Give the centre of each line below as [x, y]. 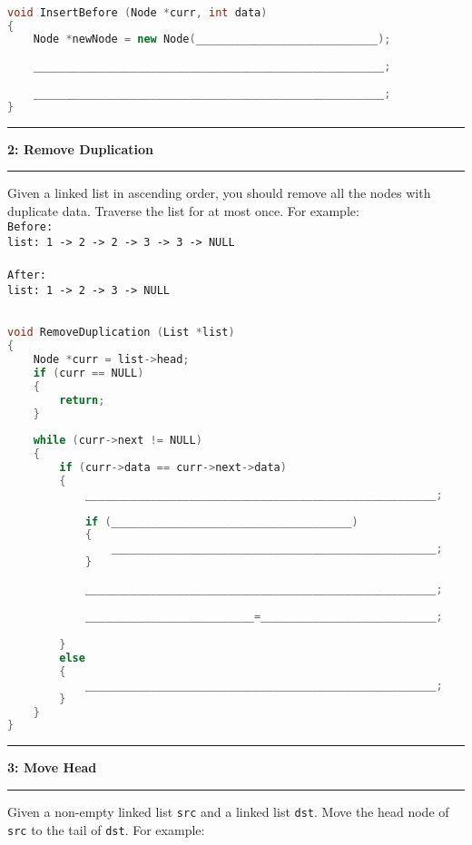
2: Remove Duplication [81, 148]
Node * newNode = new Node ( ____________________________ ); [212, 39]
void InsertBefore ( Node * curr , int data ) [138, 12]
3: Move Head [52, 767]
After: [27, 275]
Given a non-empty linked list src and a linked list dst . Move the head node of [228, 811]
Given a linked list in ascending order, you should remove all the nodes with [219, 193]
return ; [82, 400]
